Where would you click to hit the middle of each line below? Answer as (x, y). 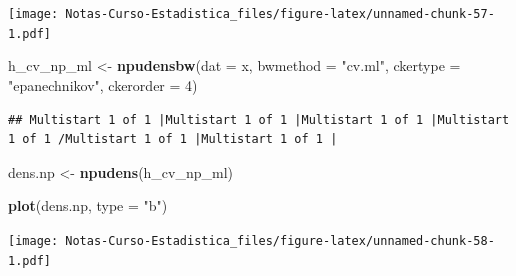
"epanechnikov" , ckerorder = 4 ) (103, 84)
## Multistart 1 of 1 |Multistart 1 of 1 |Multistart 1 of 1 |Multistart (259, 119)
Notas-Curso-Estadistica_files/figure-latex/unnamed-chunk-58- (280, 240)
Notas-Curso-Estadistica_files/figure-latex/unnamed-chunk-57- (280, 14)
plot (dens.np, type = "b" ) (88, 205)
